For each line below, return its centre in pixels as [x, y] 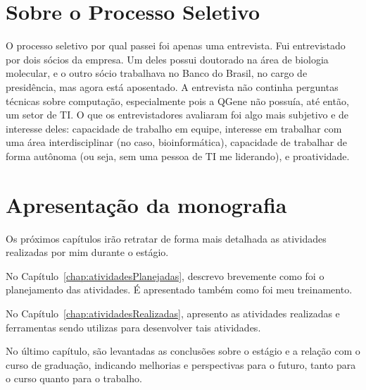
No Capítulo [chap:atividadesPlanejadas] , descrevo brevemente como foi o [165, 275]
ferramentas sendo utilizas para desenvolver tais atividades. [133, 327]
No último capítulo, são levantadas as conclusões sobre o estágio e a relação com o [183, 351]
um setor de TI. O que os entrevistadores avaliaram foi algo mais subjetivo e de [177, 115]
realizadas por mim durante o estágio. [87, 252]
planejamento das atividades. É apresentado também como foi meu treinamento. [179, 290]
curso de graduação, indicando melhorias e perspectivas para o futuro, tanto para [181, 364]
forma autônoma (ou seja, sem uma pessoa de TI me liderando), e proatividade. [178, 156]
